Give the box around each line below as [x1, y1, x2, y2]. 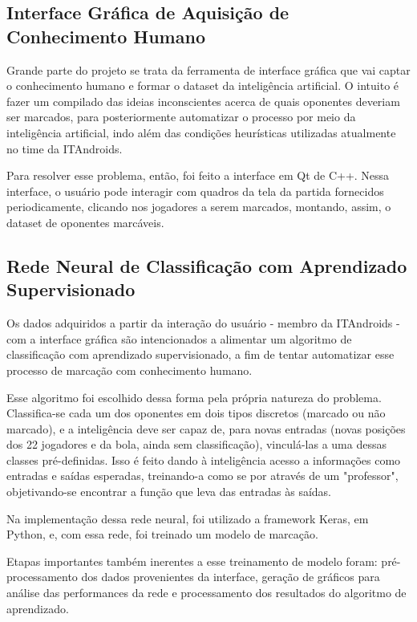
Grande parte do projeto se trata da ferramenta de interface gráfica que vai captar [6, 61, 411, 78]
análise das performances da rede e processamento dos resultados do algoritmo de [6, 584, 407, 601]
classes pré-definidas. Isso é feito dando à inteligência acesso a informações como [6, 451, 401, 468]
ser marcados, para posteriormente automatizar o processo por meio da [6, 108, 356, 125]
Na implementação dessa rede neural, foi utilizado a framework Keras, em [6, 510, 369, 526]
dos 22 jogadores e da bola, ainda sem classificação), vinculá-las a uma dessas [6, 436, 387, 453]
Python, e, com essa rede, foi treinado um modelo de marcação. [6, 526, 318, 543]
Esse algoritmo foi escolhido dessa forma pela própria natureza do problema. [6, 388, 382, 405]
